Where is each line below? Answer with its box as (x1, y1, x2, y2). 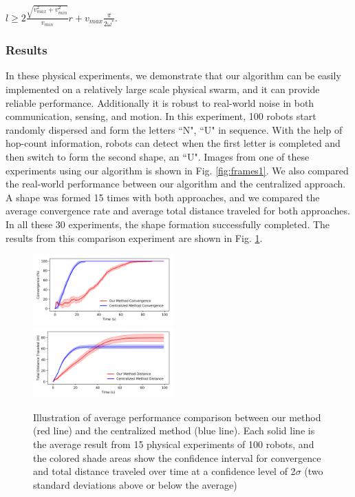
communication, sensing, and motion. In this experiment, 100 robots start (6, 109, 316, 123)
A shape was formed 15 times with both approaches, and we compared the (6, 190, 320, 204)
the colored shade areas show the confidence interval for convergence (33, 450, 321, 465)
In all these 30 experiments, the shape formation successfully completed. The (6, 216, 330, 231)
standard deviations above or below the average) (33, 477, 237, 491)
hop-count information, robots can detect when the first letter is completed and (6, 136, 341, 150)
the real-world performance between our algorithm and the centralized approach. (6, 176, 346, 191)
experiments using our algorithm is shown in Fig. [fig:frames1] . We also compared (6, 163, 349, 177)
